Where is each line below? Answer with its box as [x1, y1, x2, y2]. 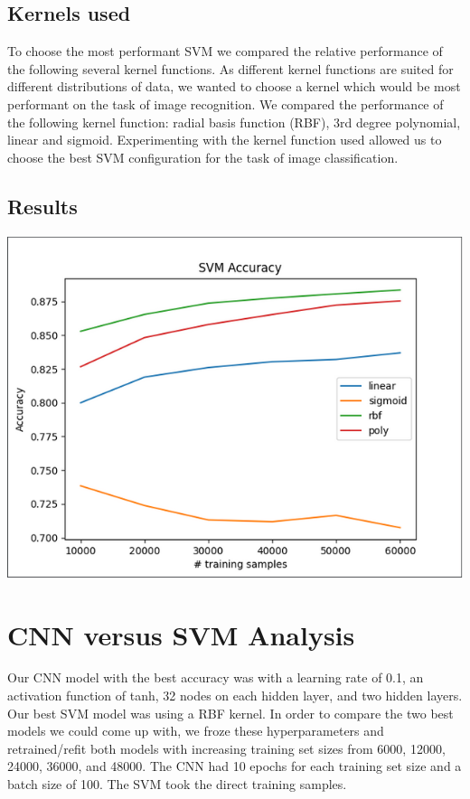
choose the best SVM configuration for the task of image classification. [7, 147, 399, 166]
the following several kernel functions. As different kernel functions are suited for [7, 59, 454, 78]
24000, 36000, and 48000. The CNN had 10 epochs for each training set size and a [7, 757, 462, 775]
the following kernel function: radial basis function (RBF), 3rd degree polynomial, [7, 112, 461, 131]
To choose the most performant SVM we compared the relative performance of [7, 42, 443, 61]
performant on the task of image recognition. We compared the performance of [7, 94, 444, 113]
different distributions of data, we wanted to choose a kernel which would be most [7, 77, 461, 96]
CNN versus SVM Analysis [7, 616, 355, 653]
